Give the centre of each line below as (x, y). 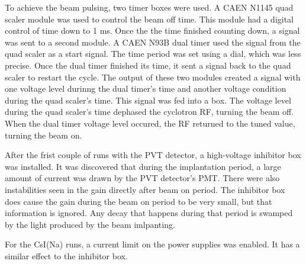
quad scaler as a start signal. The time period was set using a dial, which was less (153, 54)
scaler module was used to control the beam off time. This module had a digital (149, 19)
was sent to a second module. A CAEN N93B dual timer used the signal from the (153, 42)
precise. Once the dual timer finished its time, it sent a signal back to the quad (148, 65)
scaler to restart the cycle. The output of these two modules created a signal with (153, 77)
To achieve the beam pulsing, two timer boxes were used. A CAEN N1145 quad (149, 7)
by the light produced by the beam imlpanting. (90, 224)
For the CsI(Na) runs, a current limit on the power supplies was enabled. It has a (152, 244)
